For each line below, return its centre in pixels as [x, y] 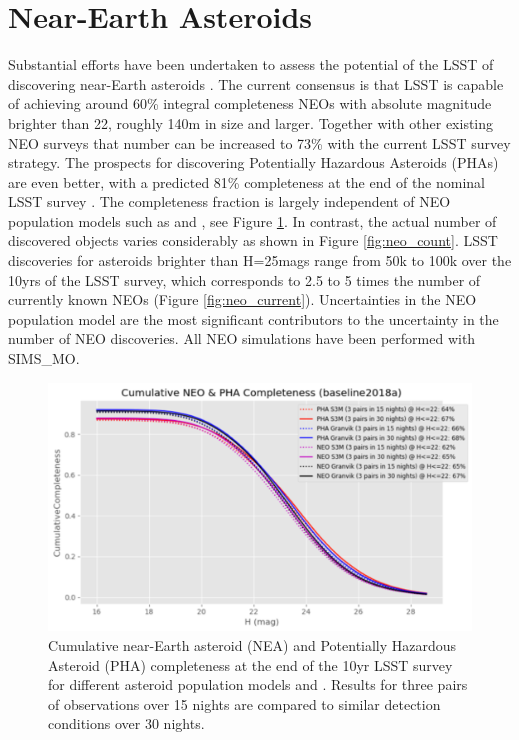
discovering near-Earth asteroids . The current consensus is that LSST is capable [256, 83]
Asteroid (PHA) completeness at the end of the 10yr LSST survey [250, 664]
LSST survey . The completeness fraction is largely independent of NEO [229, 201]
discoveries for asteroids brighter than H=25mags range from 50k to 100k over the [260, 260]
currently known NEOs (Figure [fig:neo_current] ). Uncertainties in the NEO [242, 299]
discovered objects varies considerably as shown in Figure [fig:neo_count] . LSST [253, 240]
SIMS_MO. [44, 358]
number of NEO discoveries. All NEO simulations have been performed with [242, 338]
